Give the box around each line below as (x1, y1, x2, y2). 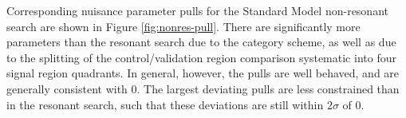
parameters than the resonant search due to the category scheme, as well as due (6, 33, 396, 50)
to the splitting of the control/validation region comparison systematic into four (6, 49, 396, 65)
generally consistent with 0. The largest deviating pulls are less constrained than (6, 80, 400, 96)
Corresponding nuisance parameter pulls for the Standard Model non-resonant (6, 2, 388, 18)
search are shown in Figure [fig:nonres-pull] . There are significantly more (6, 18, 361, 34)
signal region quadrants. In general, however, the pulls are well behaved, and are (6, 65, 400, 81)
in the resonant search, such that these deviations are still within (6, 96, 324, 112)
